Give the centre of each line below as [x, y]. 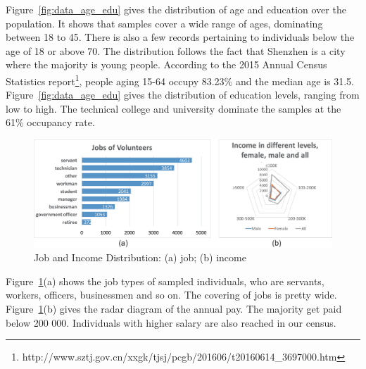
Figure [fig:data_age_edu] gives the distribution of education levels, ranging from [183, 95]
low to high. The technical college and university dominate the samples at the [173, 108]
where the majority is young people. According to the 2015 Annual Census [166, 64]
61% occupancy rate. [50, 122]
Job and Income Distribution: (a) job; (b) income [140, 257]
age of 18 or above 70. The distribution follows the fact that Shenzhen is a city [176, 50]
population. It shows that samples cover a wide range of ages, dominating [164, 23]
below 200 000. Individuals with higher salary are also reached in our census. [171, 322]
